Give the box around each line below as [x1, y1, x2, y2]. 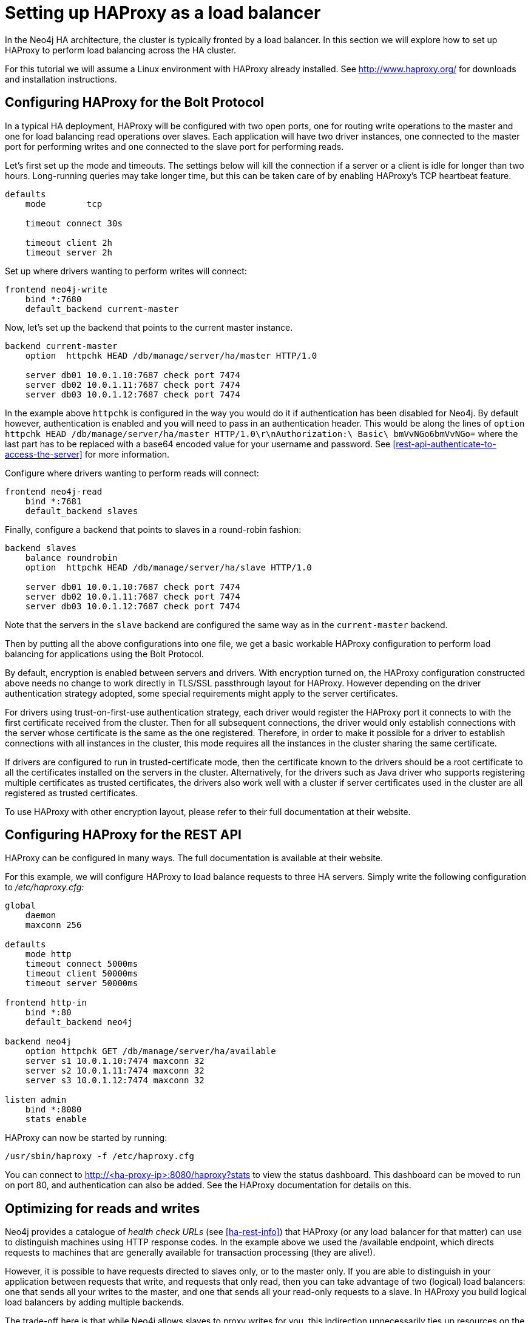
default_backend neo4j [25, 1017, 133, 1027]
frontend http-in [5, 998, 87, 1008]
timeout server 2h [25, 247, 113, 257]
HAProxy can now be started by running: [5, 1132, 167, 1143]
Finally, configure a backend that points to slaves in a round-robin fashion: [5, 524, 302, 535]
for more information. [84, 448, 170, 459]
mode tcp [25, 198, 103, 209]
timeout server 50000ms [25, 978, 138, 989]
